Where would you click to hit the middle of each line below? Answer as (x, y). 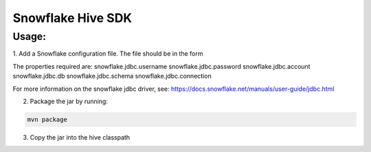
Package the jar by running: (69, 101)
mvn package (47, 119)
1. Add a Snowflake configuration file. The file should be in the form (108, 54)
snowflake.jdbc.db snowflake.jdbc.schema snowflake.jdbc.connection (112, 76)
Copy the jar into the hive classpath (80, 137)
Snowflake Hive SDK (72, 18)
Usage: (29, 36)
